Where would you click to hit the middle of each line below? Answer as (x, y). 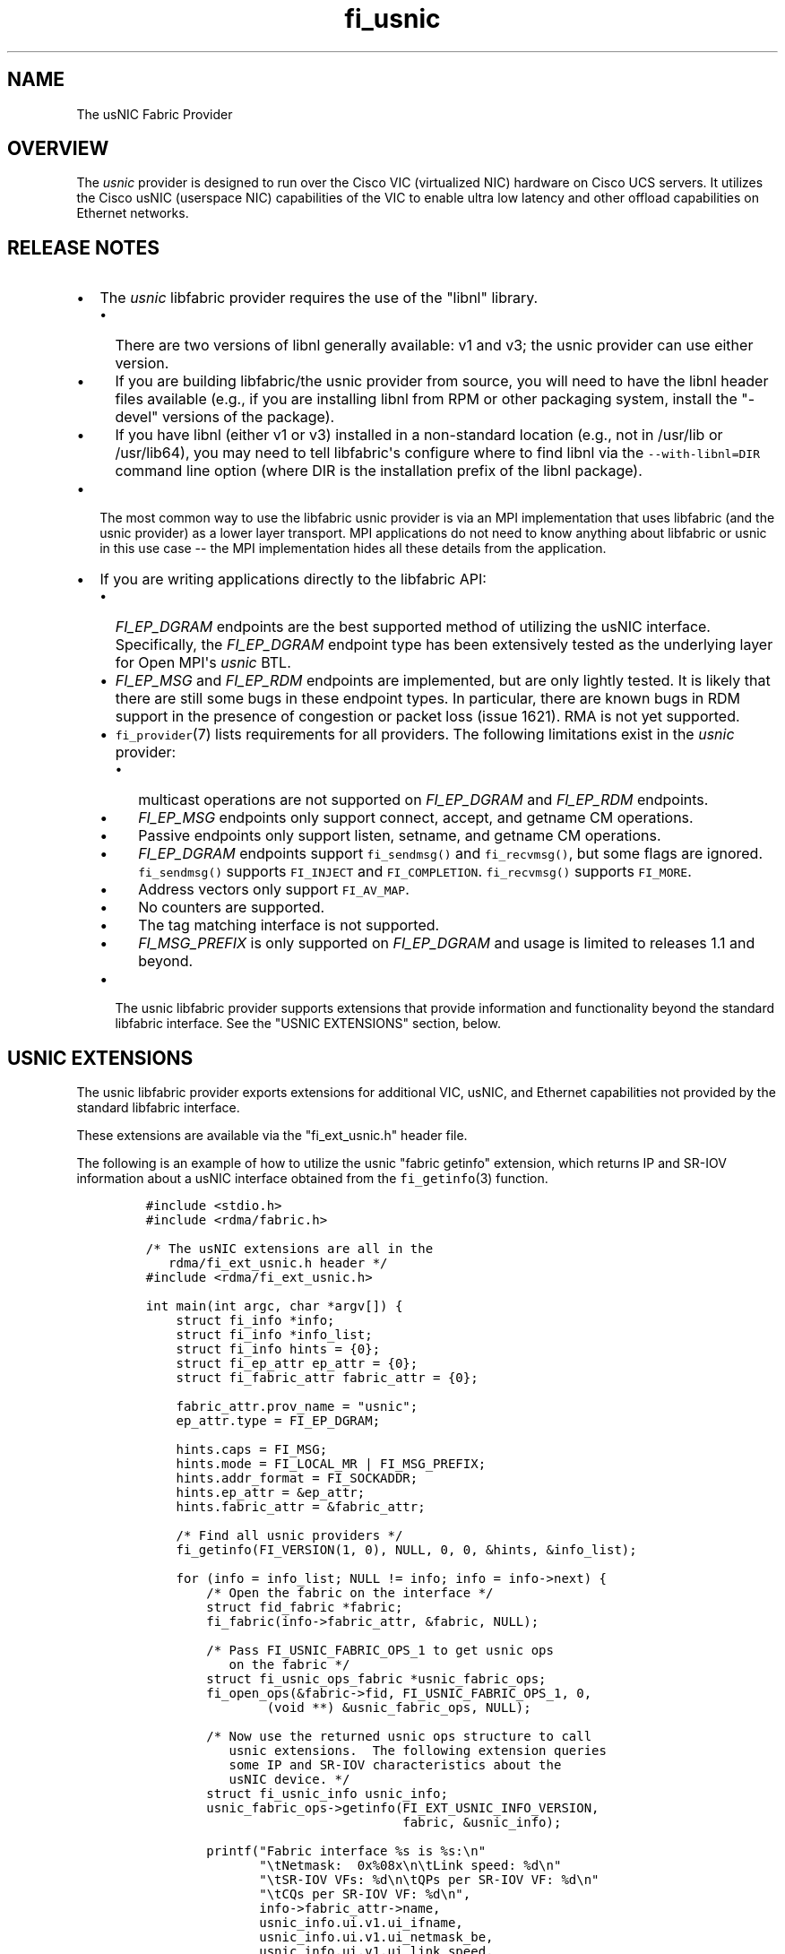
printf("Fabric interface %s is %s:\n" (346, 1851)
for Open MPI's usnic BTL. (203, 663)
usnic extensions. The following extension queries (418, 1751)
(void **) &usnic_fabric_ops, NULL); (399, 1708)
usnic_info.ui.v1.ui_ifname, (361, 1923)
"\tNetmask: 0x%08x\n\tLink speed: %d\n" (410, 1866)
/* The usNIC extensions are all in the (289, 1249)
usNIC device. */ (289, 1780)
